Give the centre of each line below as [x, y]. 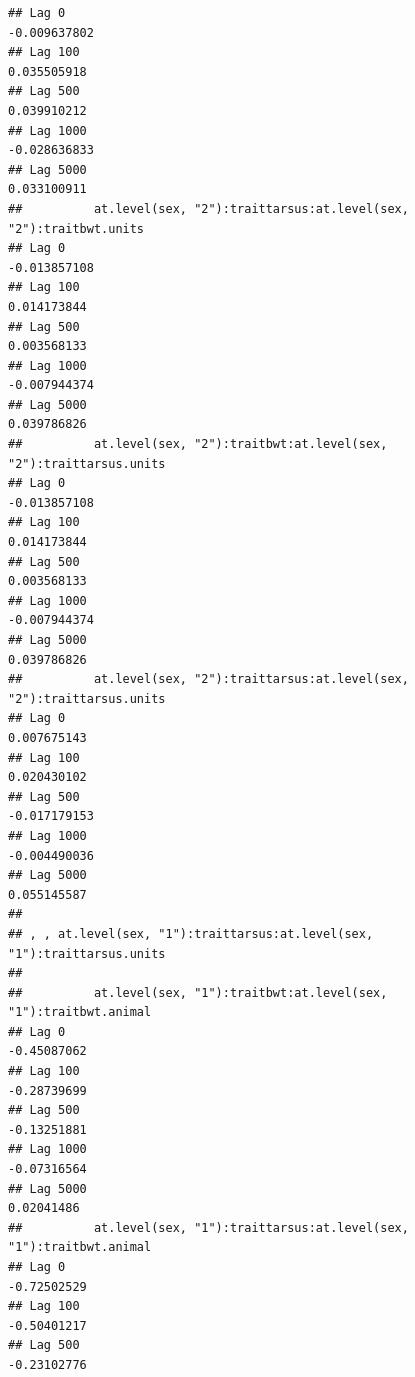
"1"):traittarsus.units [87, 953]
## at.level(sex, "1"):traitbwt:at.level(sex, [198, 992]
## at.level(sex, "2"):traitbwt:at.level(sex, [198, 444]
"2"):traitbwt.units [76, 228]
